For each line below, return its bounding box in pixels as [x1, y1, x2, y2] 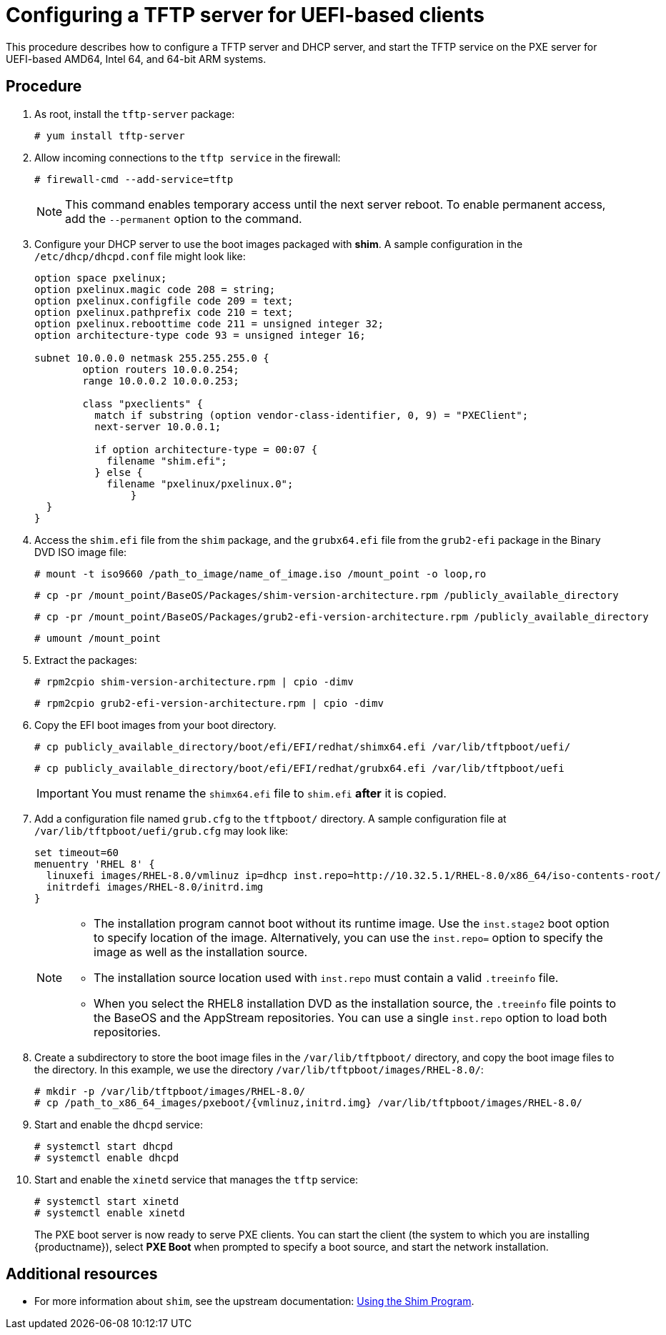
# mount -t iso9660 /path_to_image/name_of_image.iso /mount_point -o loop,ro [34, 567, 487, 580]
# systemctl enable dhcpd [34, 1151, 179, 1163]
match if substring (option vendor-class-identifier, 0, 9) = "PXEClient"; [94, 409, 529, 421]
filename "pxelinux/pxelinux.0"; [106, 477, 294, 490]
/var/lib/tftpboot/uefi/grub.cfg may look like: [34, 824, 289, 837]
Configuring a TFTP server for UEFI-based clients [6, 3, 484, 27]
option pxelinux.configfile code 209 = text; [34, 294, 294, 307]
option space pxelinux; [34, 272, 167, 284]
